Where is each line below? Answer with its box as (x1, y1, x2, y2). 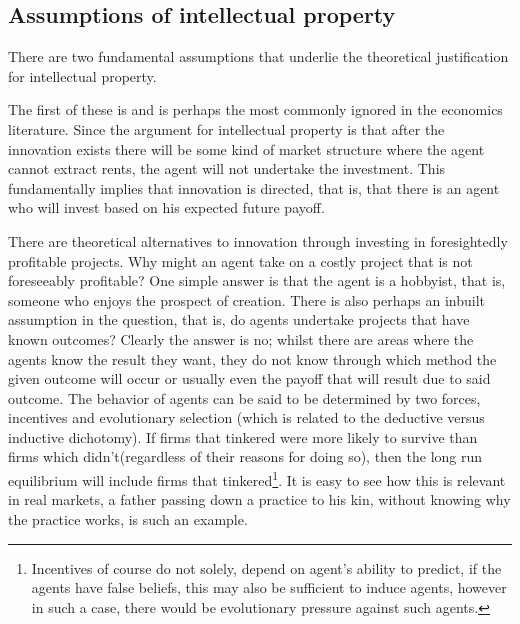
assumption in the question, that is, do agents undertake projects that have (8, 309, 470, 330)
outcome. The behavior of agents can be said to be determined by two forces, (8, 387, 481, 408)
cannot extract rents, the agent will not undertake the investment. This (8, 158, 446, 179)
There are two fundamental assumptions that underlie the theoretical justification (8, 46, 509, 67)
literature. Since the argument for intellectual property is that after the (8, 118, 445, 139)
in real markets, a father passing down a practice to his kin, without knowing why (8, 489, 511, 510)
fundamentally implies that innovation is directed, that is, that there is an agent (8, 177, 500, 198)
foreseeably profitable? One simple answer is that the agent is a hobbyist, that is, (8, 270, 506, 291)
